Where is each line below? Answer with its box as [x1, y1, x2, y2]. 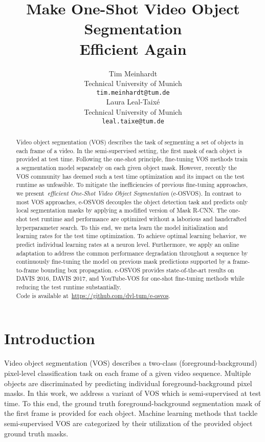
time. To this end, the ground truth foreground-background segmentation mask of [4, 397, 260, 408]
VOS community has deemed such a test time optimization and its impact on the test [16, 172, 245, 180]
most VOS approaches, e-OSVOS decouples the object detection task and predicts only [16, 197, 248, 206]
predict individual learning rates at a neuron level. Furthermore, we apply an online [16, 240, 239, 248]
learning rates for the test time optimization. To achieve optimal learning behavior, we [16, 231, 247, 240]
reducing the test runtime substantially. [16, 283, 121, 291]
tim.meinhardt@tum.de [96, 89, 170, 96]
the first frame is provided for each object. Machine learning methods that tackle [4, 408, 258, 418]
